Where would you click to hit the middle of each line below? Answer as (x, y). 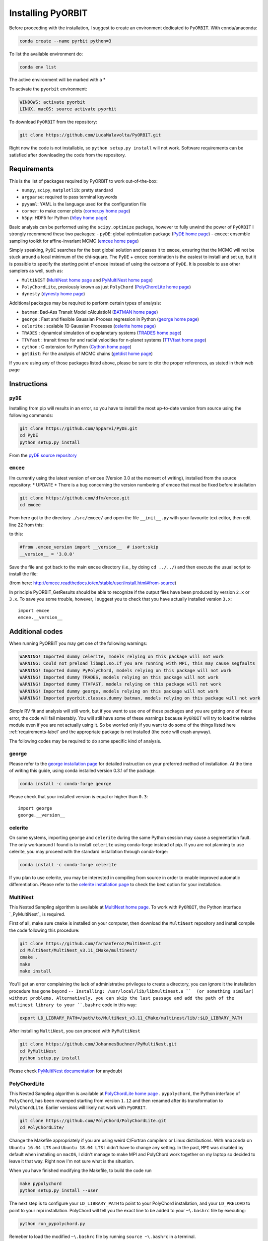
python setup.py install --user (59, 1191)
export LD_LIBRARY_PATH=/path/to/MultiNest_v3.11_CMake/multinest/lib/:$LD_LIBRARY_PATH (131, 1018)
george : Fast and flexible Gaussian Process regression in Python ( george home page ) (110, 319)
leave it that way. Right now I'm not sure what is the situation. (72, 1161)
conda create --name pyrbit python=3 (66, 41)
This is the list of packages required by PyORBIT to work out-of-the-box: (84, 181)
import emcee (34, 610)
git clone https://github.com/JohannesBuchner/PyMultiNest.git (98, 1044)
